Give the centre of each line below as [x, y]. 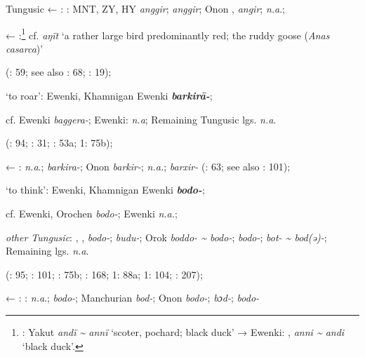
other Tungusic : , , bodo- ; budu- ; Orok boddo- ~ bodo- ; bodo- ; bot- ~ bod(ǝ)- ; [166, 237]
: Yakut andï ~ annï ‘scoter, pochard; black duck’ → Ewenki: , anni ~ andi [183, 331]
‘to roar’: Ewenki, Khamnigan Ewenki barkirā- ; [109, 96]
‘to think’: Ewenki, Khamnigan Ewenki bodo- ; [105, 190]
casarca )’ [25, 48]
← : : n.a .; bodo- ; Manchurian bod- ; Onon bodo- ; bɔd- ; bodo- [133, 298]
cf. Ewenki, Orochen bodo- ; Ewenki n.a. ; [92, 213]
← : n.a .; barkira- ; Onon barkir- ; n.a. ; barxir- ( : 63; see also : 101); [148, 166]
